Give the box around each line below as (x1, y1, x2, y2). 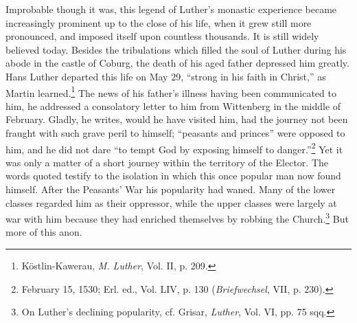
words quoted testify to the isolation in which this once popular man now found (5, 168, 341, 183)
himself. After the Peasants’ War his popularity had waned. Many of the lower (5, 182, 336, 197)
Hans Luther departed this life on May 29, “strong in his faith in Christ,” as (5, 69, 326, 83)
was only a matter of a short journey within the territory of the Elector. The (5, 155, 329, 169)
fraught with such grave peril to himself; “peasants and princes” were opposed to (5, 126, 345, 140)
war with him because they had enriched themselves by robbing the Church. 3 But (5, 210, 349, 225)
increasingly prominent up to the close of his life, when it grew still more (5, 15, 312, 30)
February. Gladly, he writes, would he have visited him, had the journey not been (5, 112, 348, 126)
